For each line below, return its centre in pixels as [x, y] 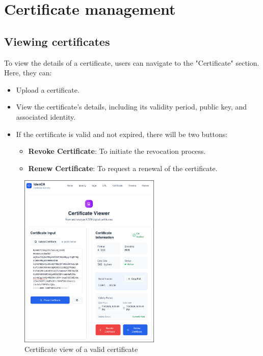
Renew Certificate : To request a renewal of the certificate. [123, 168]
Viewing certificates [57, 41]
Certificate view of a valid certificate [81, 349]
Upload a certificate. [48, 89]
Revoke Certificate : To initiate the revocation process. [117, 151]
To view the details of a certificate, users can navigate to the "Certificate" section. [132, 62]
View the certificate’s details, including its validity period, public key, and [131, 107]
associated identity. [46, 116]
